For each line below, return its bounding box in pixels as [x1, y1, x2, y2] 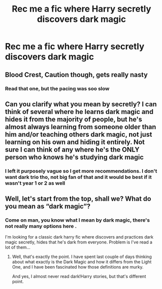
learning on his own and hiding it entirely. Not [5, 138, 145, 146]
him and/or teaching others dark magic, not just [5, 130, 152, 139]
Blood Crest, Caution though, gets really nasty [5, 70, 148, 79]
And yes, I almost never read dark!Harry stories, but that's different [12, 273, 146, 279]
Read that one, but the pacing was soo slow [5, 85, 110, 92]
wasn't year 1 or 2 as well [5, 179, 65, 186]
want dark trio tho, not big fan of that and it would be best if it [5, 174, 152, 180]
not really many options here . [5, 223, 77, 230]
